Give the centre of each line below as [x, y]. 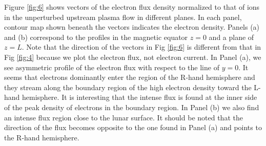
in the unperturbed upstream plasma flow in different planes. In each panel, [123, 17]
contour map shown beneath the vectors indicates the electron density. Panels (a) [132, 27]
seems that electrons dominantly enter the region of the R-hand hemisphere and [130, 77]
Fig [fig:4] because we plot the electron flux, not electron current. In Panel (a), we [133, 57]
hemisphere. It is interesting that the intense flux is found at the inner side [140, 97]
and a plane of [231, 37]
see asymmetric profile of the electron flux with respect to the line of [112, 67]
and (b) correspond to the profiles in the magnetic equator [96, 37]
